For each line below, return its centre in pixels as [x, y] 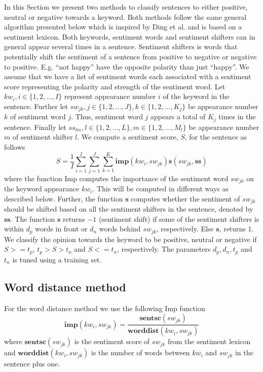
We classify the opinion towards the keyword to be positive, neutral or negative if [130, 239]
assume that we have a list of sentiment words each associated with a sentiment [128, 76]
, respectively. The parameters [164, 249]
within [14, 229]
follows [15, 147]
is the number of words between [140, 352]
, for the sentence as [216, 137]
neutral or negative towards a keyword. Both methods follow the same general [125, 16]
